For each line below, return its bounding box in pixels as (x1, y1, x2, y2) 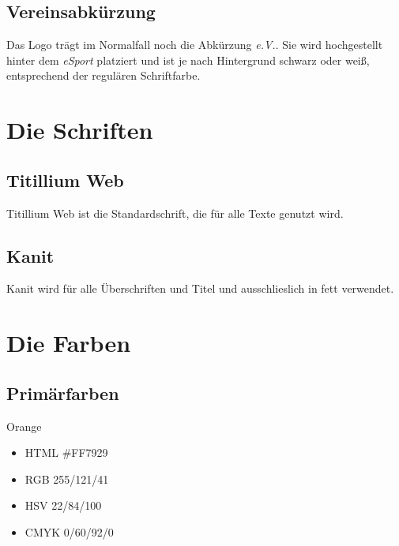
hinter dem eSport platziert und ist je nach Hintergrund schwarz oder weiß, (6, 51, 370, 68)
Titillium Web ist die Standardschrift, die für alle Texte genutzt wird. (6, 204, 344, 221)
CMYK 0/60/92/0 (24, 523, 114, 540)
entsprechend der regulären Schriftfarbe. (6, 67, 201, 84)
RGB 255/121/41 (24, 470, 109, 487)
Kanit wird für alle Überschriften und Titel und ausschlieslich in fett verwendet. (6, 280, 394, 297)
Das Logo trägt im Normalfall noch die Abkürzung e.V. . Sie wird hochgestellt (6, 36, 383, 53)
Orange (6, 417, 42, 434)
